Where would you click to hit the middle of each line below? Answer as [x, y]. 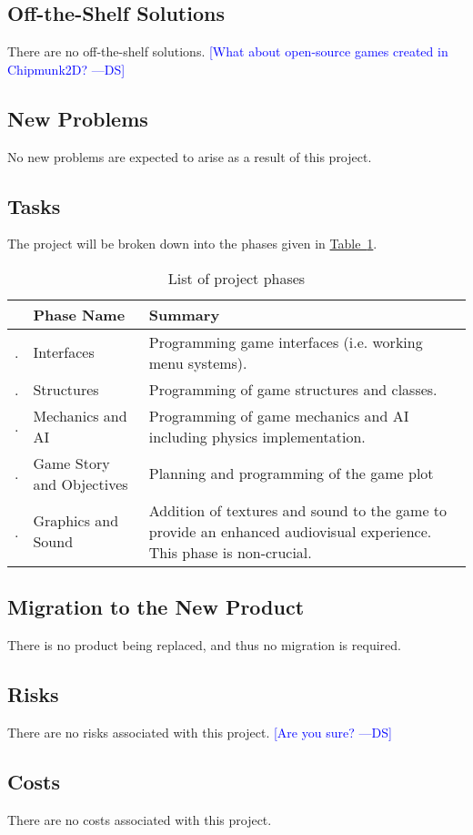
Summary [184, 314]
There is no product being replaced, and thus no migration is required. [204, 645]
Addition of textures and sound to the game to [298, 510]
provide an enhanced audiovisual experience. [290, 531]
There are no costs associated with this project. [140, 819]
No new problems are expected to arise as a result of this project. [190, 156]
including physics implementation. [257, 436]
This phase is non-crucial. [230, 552]
